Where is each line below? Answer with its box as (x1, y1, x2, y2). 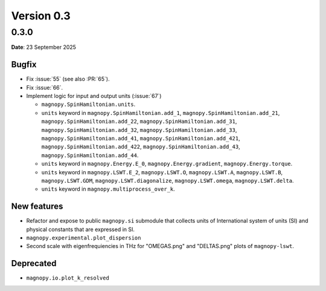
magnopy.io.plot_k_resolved (26, 275, 110, 281)
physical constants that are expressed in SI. (26, 226, 135, 233)
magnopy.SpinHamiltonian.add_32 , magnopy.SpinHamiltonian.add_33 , (41, 126, 237, 133)
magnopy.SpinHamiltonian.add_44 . (41, 151, 139, 159)
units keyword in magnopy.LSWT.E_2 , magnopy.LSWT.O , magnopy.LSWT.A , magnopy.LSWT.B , (41, 168, 283, 175)
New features (11, 201, 63, 212)
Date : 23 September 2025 (11, 44, 77, 51)
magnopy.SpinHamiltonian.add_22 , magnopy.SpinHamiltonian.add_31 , (41, 118, 237, 125)
